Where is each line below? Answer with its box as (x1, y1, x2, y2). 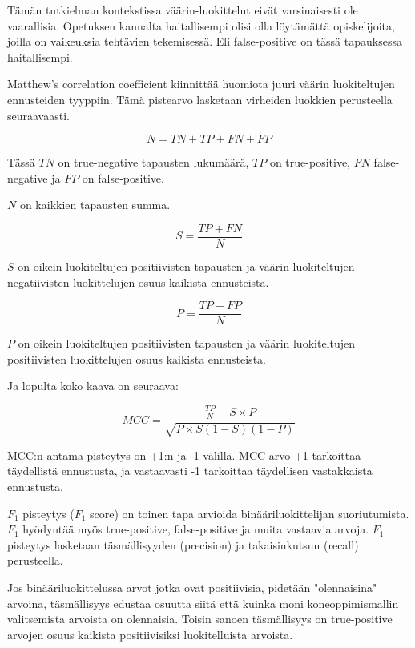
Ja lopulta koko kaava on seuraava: (7, 377, 179, 394)
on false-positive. (82, 169, 164, 186)
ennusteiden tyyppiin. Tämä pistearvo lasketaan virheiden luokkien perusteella (7, 91, 393, 107)
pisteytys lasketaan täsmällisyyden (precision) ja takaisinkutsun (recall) (7, 536, 359, 553)
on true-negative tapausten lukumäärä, (58, 154, 249, 171)
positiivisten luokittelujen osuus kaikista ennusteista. (7, 350, 266, 367)
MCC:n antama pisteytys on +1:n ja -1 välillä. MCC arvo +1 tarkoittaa (7, 446, 361, 463)
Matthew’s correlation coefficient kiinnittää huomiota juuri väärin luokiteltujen (7, 75, 395, 92)
